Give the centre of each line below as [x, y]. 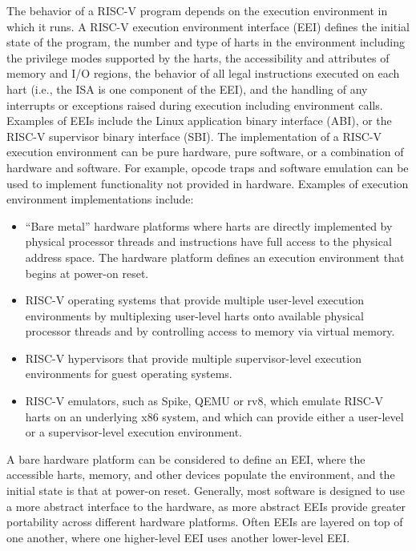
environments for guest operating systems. [129, 374]
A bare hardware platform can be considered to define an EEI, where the [186, 458]
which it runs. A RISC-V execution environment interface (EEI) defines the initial [208, 26]
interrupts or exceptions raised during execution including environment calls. [195, 105]
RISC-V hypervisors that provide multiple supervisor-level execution [193, 358]
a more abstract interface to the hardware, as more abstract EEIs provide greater [206, 506]
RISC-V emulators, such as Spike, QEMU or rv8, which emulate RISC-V [204, 401]
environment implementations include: [100, 199]
